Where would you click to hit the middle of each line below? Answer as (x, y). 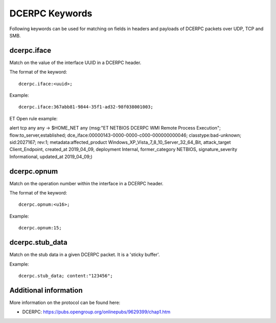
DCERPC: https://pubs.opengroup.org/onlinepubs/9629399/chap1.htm (96, 312)
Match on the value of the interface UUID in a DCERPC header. (75, 62)
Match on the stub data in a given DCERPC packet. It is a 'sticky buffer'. (85, 255)
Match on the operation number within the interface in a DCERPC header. (86, 183)
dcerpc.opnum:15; (40, 228)
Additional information (46, 290)
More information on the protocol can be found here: (65, 303)
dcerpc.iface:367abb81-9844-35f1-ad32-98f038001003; (86, 107)
